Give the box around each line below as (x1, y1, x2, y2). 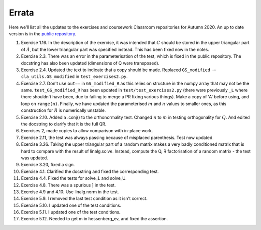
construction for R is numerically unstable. (21, 107, 106, 113)
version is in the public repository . (9, 31, 77, 36)
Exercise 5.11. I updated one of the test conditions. (21, 209, 121, 215)
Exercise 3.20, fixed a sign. (21, 162, 75, 168)
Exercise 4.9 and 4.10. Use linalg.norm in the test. (21, 189, 119, 195)
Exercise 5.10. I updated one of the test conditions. (21, 202, 122, 208)
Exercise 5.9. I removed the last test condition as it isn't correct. (21, 196, 147, 201)
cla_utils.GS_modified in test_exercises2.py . (21, 74, 128, 79)
